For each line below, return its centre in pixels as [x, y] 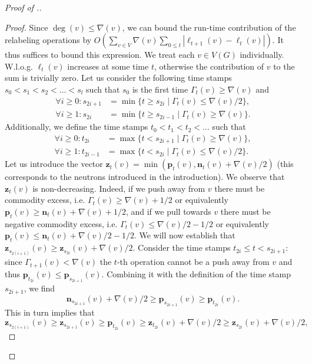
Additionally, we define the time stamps [77, 127]
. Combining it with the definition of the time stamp [196, 273]
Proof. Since [26, 27]
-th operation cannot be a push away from [193, 262]
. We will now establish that [185, 235]
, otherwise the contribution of [209, 66]
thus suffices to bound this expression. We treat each [100, 55]
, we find [39, 288]
